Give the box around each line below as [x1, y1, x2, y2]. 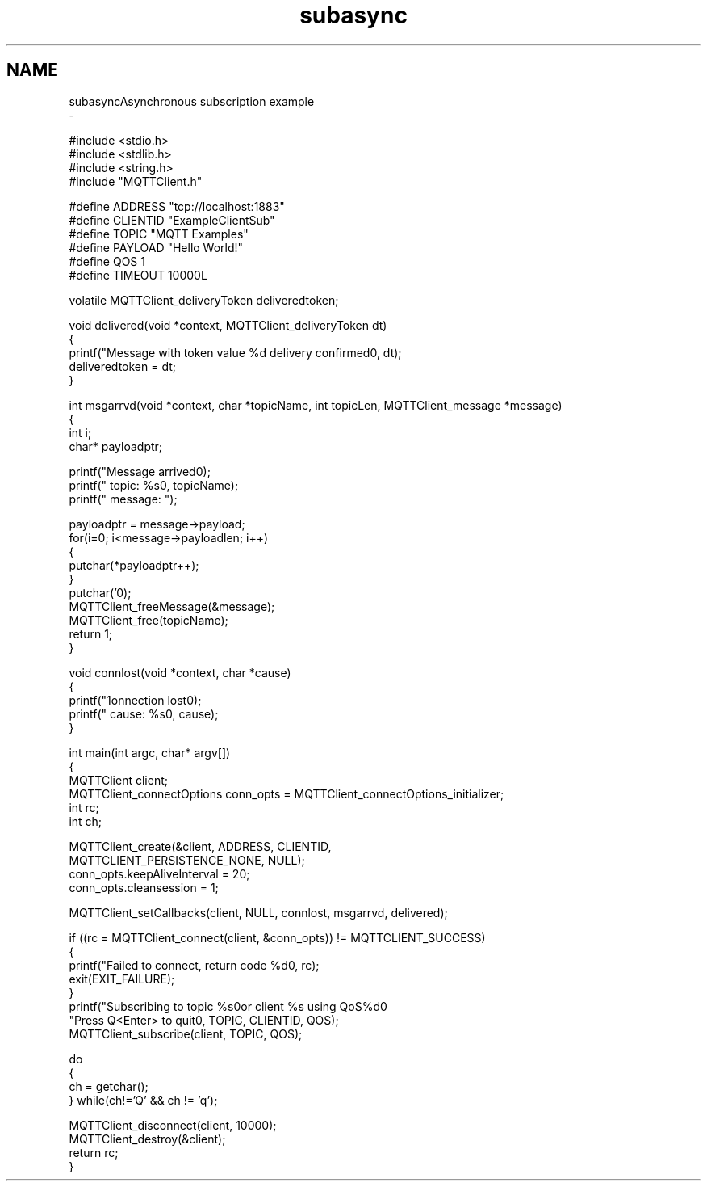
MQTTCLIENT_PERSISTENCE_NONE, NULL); [69, 852, 305, 867]
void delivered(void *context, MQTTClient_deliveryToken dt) [69, 318, 387, 332]
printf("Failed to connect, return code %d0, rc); [69, 958, 320, 972]
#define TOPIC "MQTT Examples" [69, 226, 249, 241]
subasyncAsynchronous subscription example [69, 94, 315, 108]
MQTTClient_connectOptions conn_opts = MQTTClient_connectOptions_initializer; [69, 786, 504, 801]
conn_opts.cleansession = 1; [69, 880, 219, 894]
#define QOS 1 [69, 254, 145, 268]
